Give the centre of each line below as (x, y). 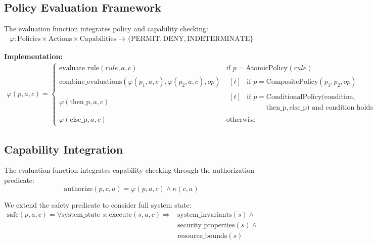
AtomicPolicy (267, 68)
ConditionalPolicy (294, 97)
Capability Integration (64, 149)
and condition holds (342, 107)
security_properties (206, 226)
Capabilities (98, 39)
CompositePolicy (292, 82)
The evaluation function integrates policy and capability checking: (106, 29)
